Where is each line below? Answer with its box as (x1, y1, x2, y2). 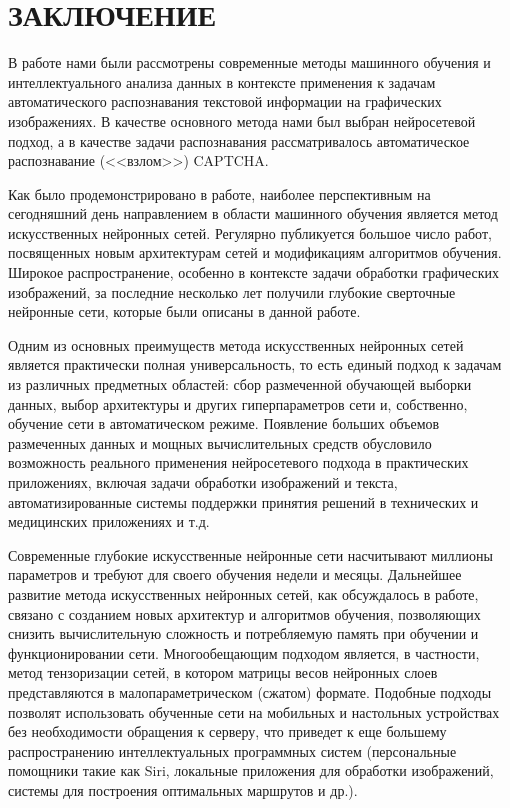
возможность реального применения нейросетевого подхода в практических (8, 452, 469, 473)
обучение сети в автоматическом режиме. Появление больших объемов (8, 413, 440, 434)
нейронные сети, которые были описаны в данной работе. (8, 301, 361, 322)
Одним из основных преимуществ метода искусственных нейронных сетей (8, 334, 464, 355)
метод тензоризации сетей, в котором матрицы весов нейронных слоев (8, 662, 438, 683)
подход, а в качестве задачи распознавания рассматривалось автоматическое (8, 130, 470, 151)
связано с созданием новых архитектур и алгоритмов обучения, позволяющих (8, 603, 481, 624)
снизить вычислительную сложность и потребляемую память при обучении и (8, 623, 479, 644)
